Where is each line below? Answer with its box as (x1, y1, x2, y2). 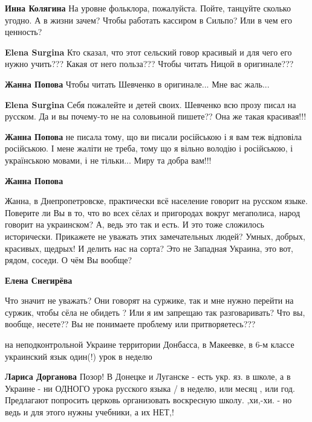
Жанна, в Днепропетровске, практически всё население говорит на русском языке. (5, 194, 308, 207)
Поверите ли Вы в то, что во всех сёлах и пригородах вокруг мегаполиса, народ (5, 206, 301, 219)
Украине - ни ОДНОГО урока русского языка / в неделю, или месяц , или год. (5, 382, 295, 394)
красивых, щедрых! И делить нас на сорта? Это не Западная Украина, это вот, (5, 241, 293, 254)
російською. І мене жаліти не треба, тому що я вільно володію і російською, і (5, 142, 293, 155)
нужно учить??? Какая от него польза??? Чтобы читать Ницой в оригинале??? (5, 57, 294, 70)
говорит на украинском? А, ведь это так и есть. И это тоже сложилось (5, 218, 264, 231)
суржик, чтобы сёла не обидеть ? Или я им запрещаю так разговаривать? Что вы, (5, 305, 305, 318)
